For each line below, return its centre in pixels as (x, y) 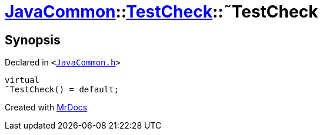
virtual (22, 80)
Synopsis (33, 40)
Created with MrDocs (46, 108)
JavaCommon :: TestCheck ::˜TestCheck (161, 12)
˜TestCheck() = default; (62, 90)
